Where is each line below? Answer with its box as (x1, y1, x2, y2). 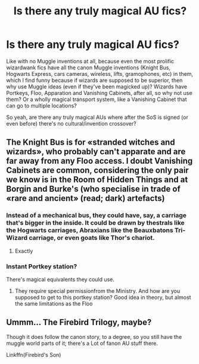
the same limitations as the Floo (14, 300, 93, 307)
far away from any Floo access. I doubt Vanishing (6, 156, 193, 166)
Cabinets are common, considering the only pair (6, 166, 189, 176)
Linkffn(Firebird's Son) (6, 351, 61, 358)
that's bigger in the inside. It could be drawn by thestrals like (6, 219, 185, 227)
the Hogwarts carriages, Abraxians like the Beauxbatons (6, 226, 174, 234)
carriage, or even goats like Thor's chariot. (29, 234, 155, 242)
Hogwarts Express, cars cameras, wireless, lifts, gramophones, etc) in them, (6, 70, 194, 77)
